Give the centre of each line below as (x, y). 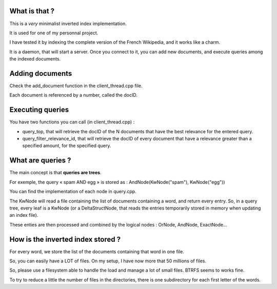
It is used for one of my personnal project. (54, 33)
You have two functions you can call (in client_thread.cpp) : (72, 122)
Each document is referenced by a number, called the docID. (74, 95)
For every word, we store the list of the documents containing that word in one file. (97, 252)
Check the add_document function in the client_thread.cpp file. (76, 86)
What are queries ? (40, 161)
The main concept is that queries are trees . (56, 173)
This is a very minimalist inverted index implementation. (68, 24)
